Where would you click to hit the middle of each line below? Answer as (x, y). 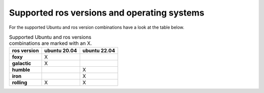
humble (21, 70)
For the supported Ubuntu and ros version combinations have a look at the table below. (97, 27)
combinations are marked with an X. (51, 43)
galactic (22, 63)
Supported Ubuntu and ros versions (50, 37)
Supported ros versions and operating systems (107, 13)
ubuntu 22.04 (99, 51)
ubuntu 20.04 (61, 51)
